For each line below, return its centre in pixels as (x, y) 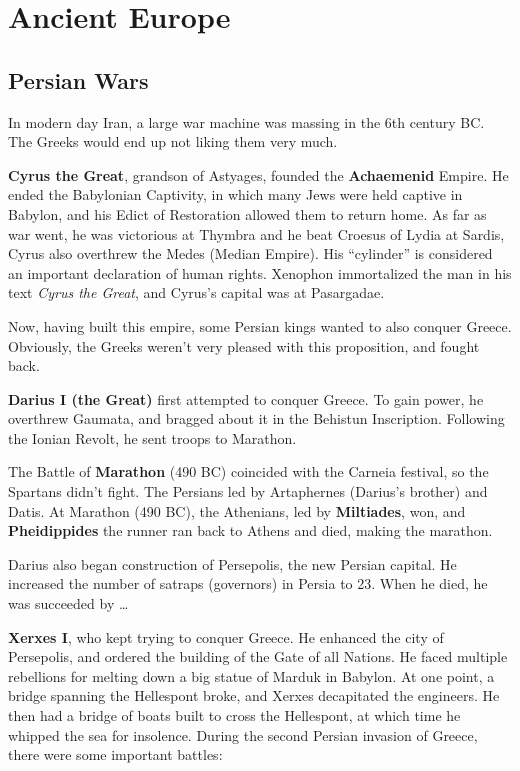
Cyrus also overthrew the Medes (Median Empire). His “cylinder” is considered (250, 253)
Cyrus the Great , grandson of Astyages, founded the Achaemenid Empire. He (258, 174)
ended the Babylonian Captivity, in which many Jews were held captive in (235, 194)
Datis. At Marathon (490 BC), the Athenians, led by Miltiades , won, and (237, 510)
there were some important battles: (115, 754)
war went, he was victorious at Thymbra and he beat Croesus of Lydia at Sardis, (256, 233)
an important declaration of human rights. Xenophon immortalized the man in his (260, 272)
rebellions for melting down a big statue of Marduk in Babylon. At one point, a (251, 675)
